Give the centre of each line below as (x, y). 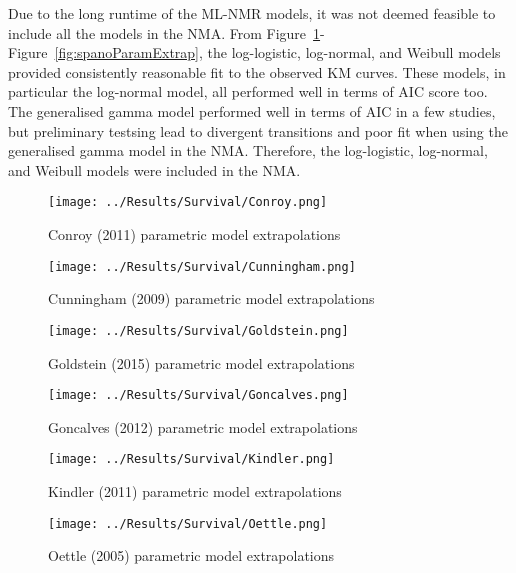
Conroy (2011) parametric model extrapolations (194, 234)
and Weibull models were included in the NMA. (154, 169)
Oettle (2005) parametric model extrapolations (191, 555)
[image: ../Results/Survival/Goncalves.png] (198, 395)
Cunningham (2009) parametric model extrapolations (211, 298)
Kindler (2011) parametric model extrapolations (195, 491)
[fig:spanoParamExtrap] (127, 52)
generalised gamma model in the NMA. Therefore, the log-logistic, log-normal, (248, 150)
